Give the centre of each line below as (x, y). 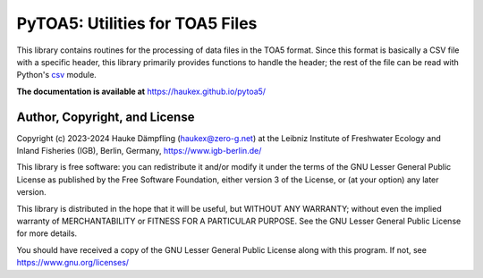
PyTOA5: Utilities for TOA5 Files (137, 23)
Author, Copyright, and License (106, 117)
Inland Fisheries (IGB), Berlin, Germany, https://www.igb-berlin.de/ (139, 151)
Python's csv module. (57, 75)
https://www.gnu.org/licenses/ (73, 263)
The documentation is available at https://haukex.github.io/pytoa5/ (141, 91)
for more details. (47, 233)
